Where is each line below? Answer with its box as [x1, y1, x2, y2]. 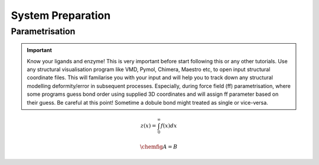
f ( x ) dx [160, 122, 177, 129]
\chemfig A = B [139, 144, 178, 150]
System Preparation [11, 9, 111, 22]
